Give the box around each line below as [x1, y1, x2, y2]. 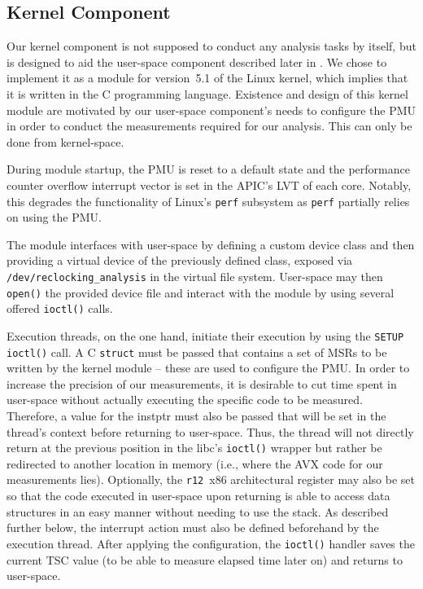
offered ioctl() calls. [7, 300, 113, 317]
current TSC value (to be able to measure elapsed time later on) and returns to [7, 551, 403, 568]
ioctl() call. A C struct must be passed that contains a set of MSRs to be [7, 343, 387, 360]
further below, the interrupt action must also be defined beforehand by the [7, 519, 379, 536]
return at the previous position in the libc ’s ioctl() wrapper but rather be [7, 439, 382, 456]
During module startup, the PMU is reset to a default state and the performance [7, 160, 410, 178]
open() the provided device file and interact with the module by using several [7, 284, 395, 301]
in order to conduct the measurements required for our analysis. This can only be [7, 117, 412, 134]
